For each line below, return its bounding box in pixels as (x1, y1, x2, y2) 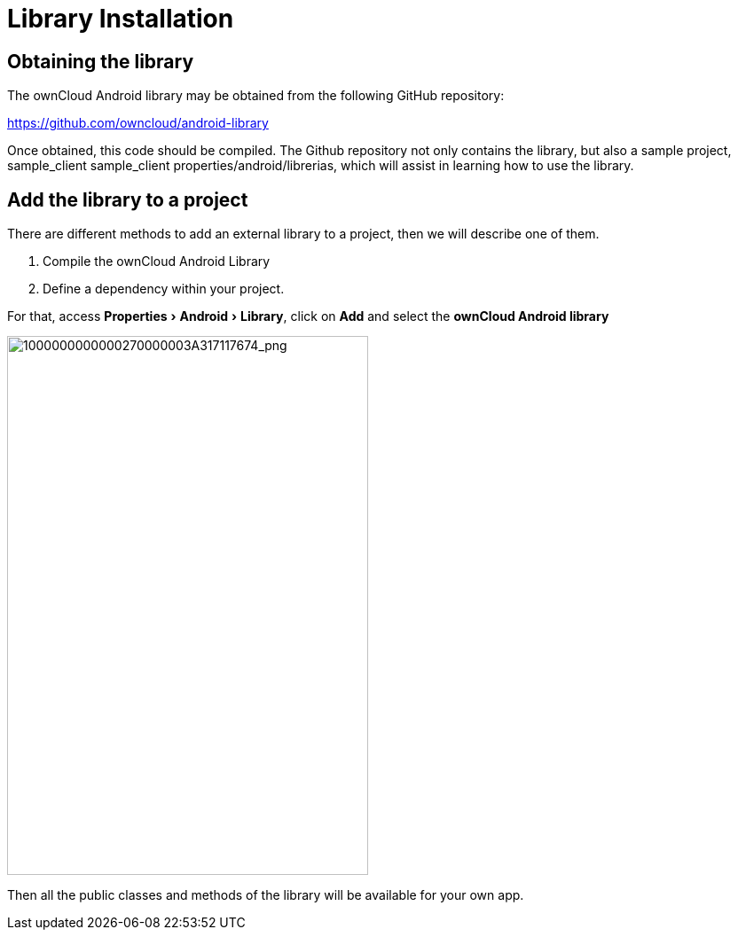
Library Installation (7, 4, 234, 34)
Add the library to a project (7, 188, 248, 211)
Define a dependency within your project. (43, 281, 285, 297)
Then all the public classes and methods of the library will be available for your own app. (7, 887, 524, 903)
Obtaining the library (7, 50, 194, 73)
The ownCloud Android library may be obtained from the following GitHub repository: (7, 88, 505, 104)
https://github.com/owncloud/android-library (7, 115, 269, 131)
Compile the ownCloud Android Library (43, 254, 271, 269)
